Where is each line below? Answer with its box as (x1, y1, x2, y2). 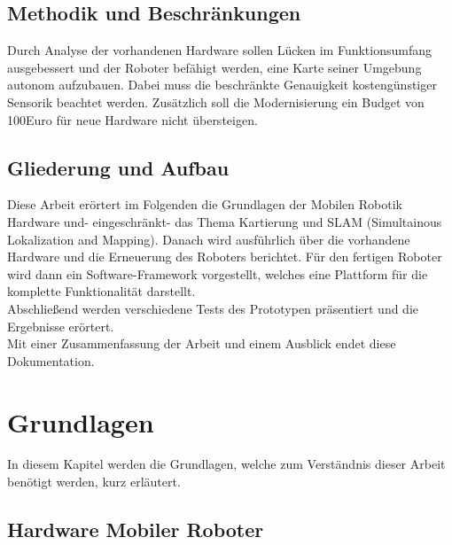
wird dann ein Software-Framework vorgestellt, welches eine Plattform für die (7, 264, 428, 283)
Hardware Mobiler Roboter (7, 516, 264, 543)
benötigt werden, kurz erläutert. (7, 472, 181, 491)
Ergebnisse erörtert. (7, 316, 114, 335)
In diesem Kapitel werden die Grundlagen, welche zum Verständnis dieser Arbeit (7, 455, 446, 473)
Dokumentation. (7, 351, 95, 370)
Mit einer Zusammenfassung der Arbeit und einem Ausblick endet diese (7, 334, 396, 353)
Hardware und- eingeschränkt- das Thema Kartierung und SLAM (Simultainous (7, 212, 442, 230)
